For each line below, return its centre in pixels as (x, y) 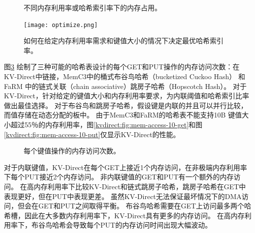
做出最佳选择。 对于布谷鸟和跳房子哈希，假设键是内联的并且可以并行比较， (126, 105)
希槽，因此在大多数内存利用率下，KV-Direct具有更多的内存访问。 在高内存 (124, 215)
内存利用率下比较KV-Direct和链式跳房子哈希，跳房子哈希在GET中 (140, 186)
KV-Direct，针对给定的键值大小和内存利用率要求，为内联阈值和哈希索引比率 (127, 96)
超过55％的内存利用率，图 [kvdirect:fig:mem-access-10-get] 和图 (107, 124)
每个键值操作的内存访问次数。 (72, 151)
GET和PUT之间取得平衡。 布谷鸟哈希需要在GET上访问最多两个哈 (145, 206)
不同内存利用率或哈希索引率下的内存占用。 (93, 7)
